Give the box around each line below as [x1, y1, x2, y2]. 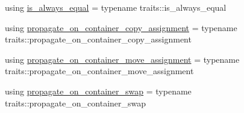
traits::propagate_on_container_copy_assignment [5, 33, 192, 45]
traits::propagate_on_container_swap [5, 96, 146, 109]
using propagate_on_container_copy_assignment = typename [5, 21, 237, 33]
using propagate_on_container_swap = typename [5, 84, 192, 97]
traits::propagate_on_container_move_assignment [5, 65, 194, 77]
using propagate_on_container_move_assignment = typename [5, 53, 240, 65]
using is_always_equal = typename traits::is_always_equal [5, 1, 227, 13]
